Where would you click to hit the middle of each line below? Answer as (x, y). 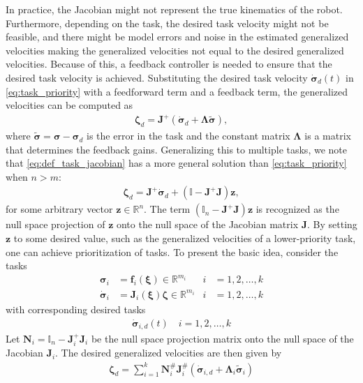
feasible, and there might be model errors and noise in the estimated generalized (177, 37)
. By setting (332, 224)
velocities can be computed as (69, 105)
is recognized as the (297, 209)
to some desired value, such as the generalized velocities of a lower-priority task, (185, 238)
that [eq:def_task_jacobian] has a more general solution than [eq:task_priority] (176, 163)
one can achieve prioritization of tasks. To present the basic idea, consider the (172, 251)
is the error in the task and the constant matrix (188, 136)
